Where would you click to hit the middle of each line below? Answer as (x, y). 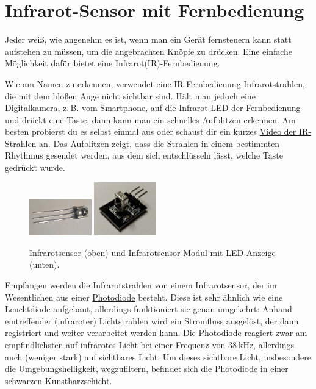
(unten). (45, 264)
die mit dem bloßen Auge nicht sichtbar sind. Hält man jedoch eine (130, 95)
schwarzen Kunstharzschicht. (59, 380)
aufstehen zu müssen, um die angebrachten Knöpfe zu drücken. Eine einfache (149, 51)
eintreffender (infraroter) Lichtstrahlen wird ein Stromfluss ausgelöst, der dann (152, 320)
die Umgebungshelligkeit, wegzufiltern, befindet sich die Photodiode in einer (147, 369)
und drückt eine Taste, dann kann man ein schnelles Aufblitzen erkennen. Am (150, 119)
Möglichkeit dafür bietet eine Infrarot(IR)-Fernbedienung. (113, 63)
